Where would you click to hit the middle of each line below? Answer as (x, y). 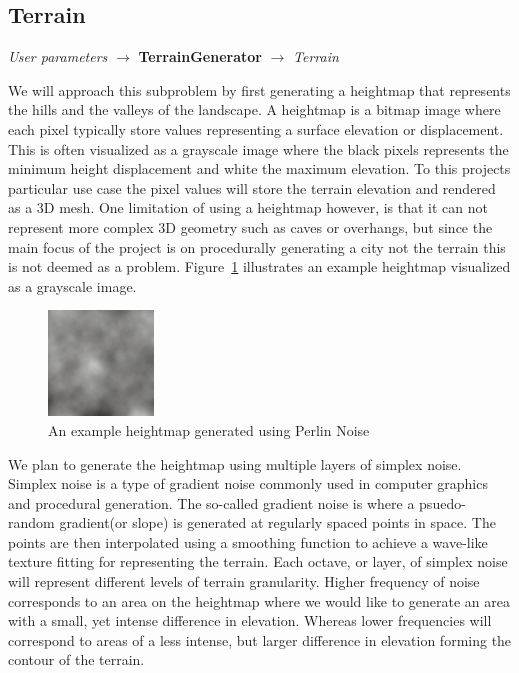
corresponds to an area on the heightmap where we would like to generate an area (259, 600)
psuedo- (442, 502)
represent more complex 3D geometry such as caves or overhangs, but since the (250, 226)
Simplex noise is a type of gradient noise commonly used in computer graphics (248, 483)
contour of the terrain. (76, 659)
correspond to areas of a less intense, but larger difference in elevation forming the (260, 639)
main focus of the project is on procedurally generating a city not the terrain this (257, 246)
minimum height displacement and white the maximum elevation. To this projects (259, 168)
